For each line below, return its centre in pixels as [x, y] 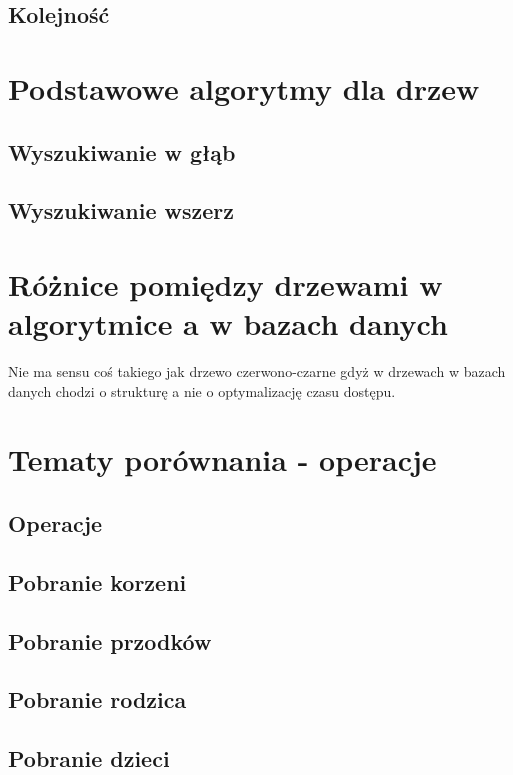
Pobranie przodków [110, 640]
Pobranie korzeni [97, 581]
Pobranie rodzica [97, 699]
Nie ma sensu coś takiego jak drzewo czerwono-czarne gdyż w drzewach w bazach [257, 371]
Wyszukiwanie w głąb [122, 151]
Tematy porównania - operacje [222, 459]
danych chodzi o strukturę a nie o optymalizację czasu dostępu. [202, 390]
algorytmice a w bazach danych [228, 323]
